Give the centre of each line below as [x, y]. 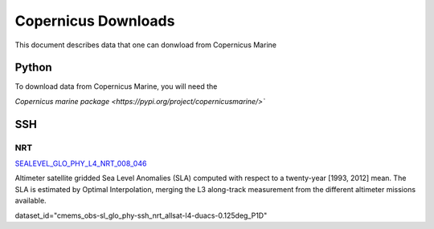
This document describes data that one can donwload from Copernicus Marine [146, 45]
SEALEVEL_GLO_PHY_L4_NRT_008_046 [81, 163]
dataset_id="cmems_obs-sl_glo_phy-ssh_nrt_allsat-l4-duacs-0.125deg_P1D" [141, 215]
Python [33, 68]
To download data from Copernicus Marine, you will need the [116, 86]
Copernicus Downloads [95, 21]
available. [31, 201]
